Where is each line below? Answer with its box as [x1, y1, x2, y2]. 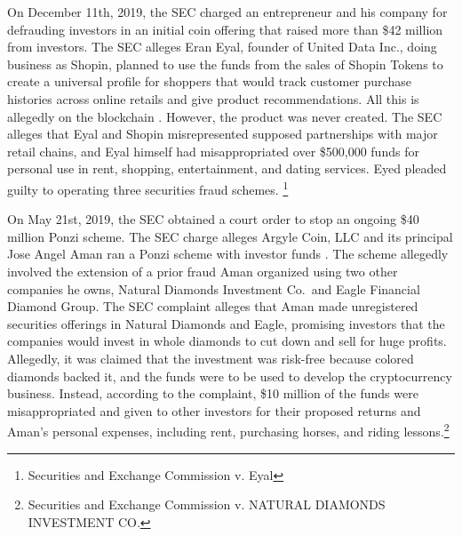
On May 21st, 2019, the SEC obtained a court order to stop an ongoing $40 [7, 210, 419, 228]
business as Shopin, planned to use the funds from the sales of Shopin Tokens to [7, 54, 443, 73]
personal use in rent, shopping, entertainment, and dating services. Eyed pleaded [7, 159, 447, 178]
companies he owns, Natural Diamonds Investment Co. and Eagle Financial [7, 279, 420, 298]
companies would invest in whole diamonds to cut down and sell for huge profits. [7, 332, 447, 350]
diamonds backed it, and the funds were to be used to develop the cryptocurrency [7, 366, 452, 385]
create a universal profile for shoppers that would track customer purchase [7, 72, 411, 91]
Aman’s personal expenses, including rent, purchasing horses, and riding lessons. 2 [7, 420, 450, 440]
